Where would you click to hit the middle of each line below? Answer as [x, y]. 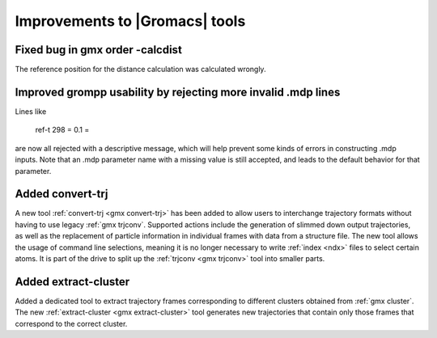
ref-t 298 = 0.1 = [62, 130]
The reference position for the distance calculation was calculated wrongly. [140, 70]
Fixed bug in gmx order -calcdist [98, 50]
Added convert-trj [62, 194]
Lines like [31, 111]
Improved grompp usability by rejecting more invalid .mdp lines [178, 92]
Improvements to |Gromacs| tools [130, 21]
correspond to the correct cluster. [71, 323]
